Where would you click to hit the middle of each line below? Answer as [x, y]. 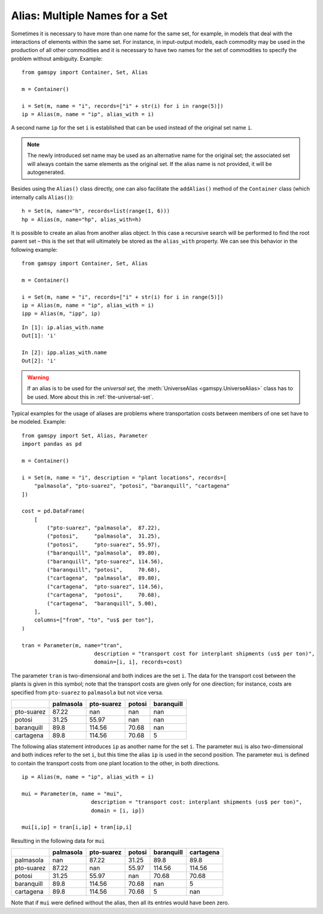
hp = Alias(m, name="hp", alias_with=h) [82, 219]
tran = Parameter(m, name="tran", [72, 645]
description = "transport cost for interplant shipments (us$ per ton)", [204, 654]
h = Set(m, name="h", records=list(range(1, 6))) [96, 211]
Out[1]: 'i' [39, 336]
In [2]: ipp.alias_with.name [64, 353]
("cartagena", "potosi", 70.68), [104, 595]
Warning [38, 377]
